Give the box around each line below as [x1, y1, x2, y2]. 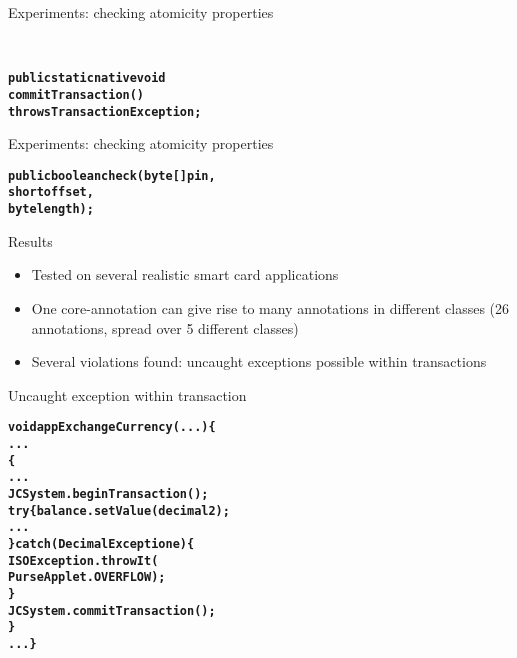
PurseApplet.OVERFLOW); [8, 570, 166, 585]
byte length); [8, 202, 94, 217]
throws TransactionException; [8, 104, 202, 119]
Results [8, 230, 53, 251]
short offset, [8, 185, 94, 200]
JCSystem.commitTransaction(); [8, 603, 216, 618]
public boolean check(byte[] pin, [8, 168, 216, 183]
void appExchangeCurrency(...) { [8, 420, 216, 435]
